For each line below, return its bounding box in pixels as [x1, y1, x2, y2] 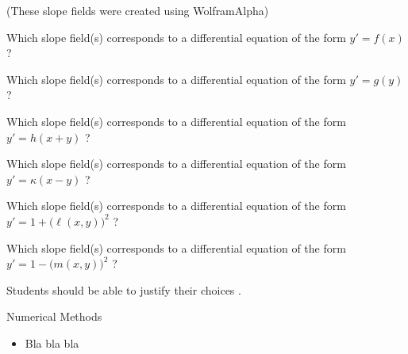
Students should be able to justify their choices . [6, 281, 241, 298]
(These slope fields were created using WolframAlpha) [6, 2, 269, 18]
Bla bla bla [25, 334, 79, 351]
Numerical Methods [6, 308, 102, 325]
